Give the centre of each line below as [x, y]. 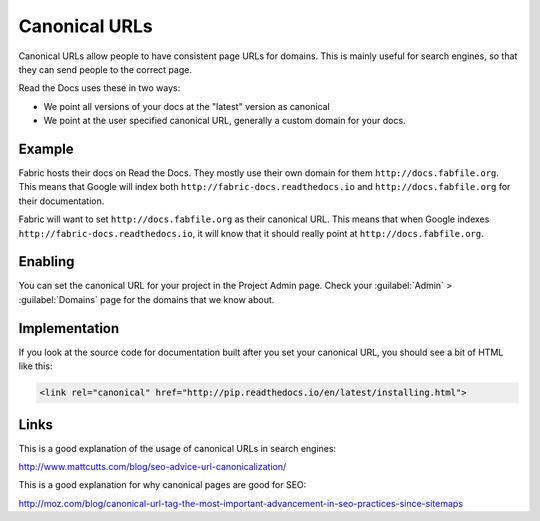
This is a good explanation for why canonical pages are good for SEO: [162, 485]
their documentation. [61, 201]
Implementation [69, 328]
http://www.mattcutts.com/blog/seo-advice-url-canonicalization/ [152, 467]
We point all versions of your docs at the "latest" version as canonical [186, 106]
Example [46, 148]
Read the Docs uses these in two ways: [99, 88]
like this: [35, 366]
